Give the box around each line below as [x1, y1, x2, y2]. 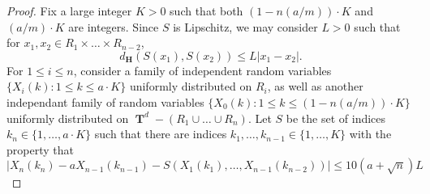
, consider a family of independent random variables [73, 61, 332, 78]
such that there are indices [94, 125, 227, 142]
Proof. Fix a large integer [6, 2, 132, 19]
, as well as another [267, 78, 363, 95]
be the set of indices [286, 109, 386, 126]
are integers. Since [68, 18, 159, 35]
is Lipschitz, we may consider [173, 18, 318, 35]
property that [6, 141, 74, 158]
